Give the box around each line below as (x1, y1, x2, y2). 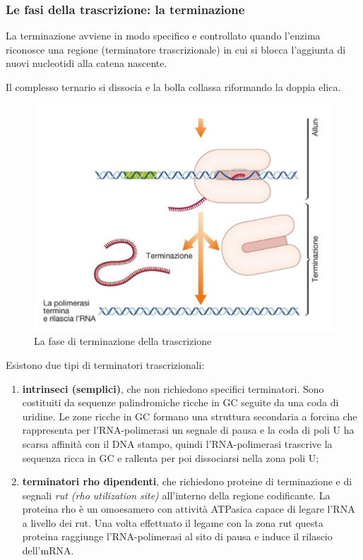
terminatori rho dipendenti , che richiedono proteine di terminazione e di (22, 474, 352, 489)
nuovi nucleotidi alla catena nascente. (6, 56, 167, 71)
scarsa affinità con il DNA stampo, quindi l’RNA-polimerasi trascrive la (22, 436, 333, 451)
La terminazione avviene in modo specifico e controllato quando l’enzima (6, 28, 321, 43)
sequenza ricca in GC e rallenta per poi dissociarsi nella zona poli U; (22, 450, 319, 465)
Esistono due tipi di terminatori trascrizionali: (6, 357, 205, 372)
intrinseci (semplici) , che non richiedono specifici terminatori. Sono (22, 381, 324, 396)
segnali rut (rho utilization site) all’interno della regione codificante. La (22, 487, 331, 502)
